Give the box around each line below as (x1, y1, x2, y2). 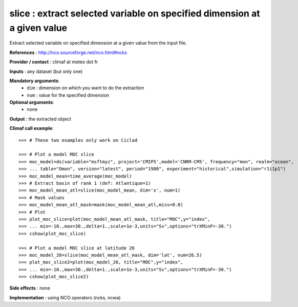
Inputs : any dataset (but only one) (9, 68, 83, 74)
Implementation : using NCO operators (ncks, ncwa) (9, 294, 121, 300)
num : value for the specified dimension (27, 92, 110, 98)
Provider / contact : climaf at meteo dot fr (9, 59, 98, 65)
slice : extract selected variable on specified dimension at (9, 8, 261, 19)
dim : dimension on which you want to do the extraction (27, 85, 144, 91)
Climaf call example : (9, 125, 54, 131)
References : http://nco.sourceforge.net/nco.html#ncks (9, 49, 127, 55)
